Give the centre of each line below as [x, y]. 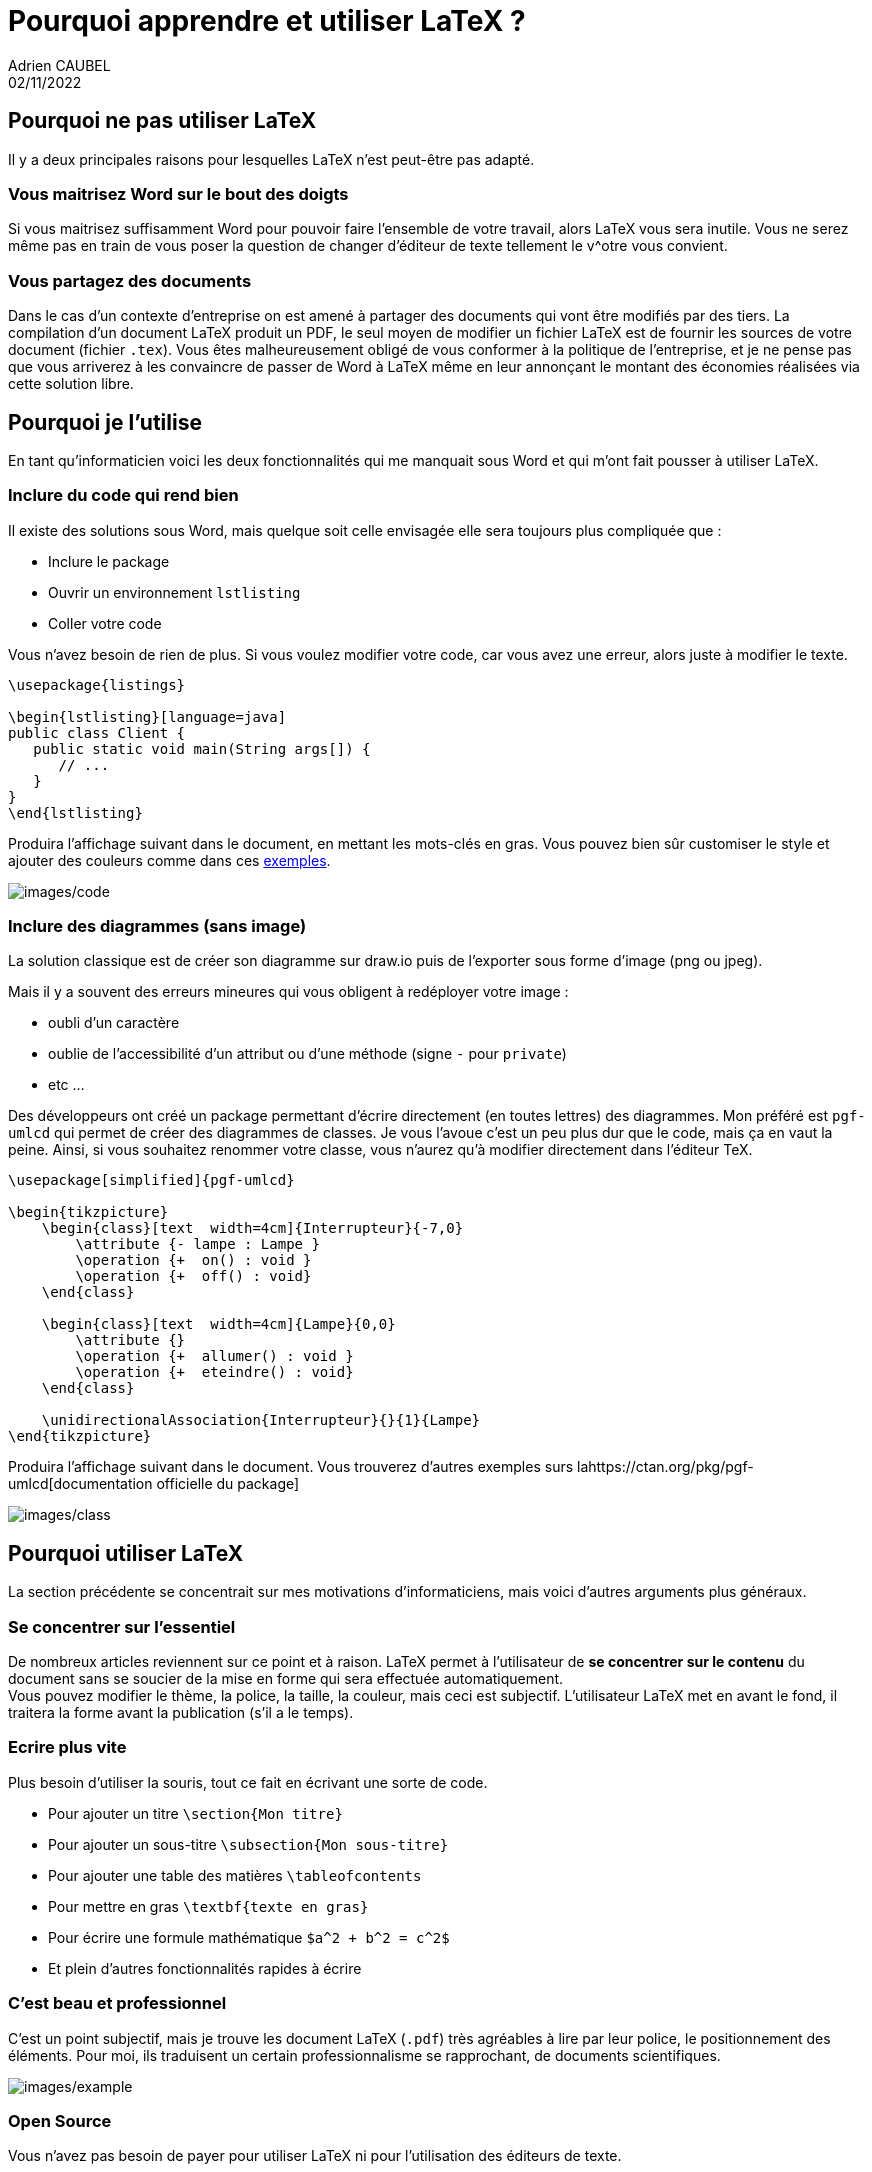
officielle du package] [228, 1484]
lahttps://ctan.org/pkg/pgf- [665, 1467]
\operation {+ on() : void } [193, 1260]
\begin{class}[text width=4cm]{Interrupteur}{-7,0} [252, 1228]
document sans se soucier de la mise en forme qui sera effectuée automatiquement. [286, 1679]
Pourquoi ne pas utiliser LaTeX [162, 121]
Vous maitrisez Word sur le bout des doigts [178, 193]
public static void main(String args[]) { [202, 748]
